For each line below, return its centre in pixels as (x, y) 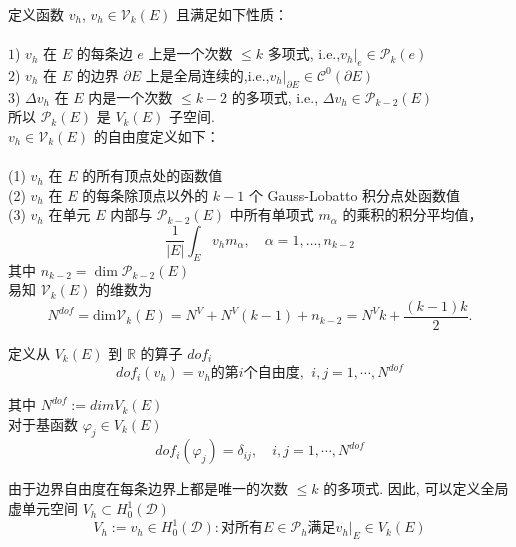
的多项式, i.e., (275, 96)
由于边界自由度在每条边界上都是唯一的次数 (148, 488)
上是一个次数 (190, 53)
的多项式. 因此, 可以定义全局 (416, 488)
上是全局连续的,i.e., (207, 74)
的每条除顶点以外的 (145, 194)
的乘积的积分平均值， (412, 214)
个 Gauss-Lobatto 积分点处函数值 (354, 194)
